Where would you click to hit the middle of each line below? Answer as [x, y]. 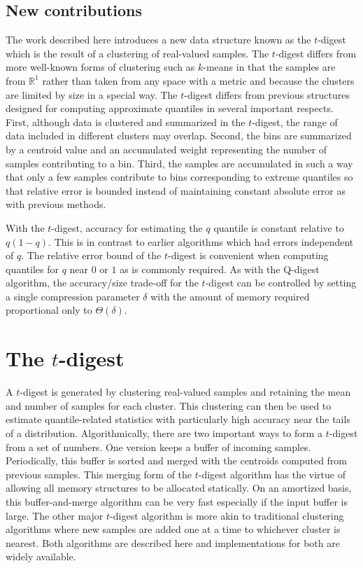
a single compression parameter [73, 296]
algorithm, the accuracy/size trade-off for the [102, 283]
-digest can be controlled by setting [281, 283]
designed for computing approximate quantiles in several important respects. [170, 108]
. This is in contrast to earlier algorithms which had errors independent [201, 241]
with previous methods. [56, 204]
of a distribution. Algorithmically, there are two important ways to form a [164, 432]
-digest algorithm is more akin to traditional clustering [227, 515]
